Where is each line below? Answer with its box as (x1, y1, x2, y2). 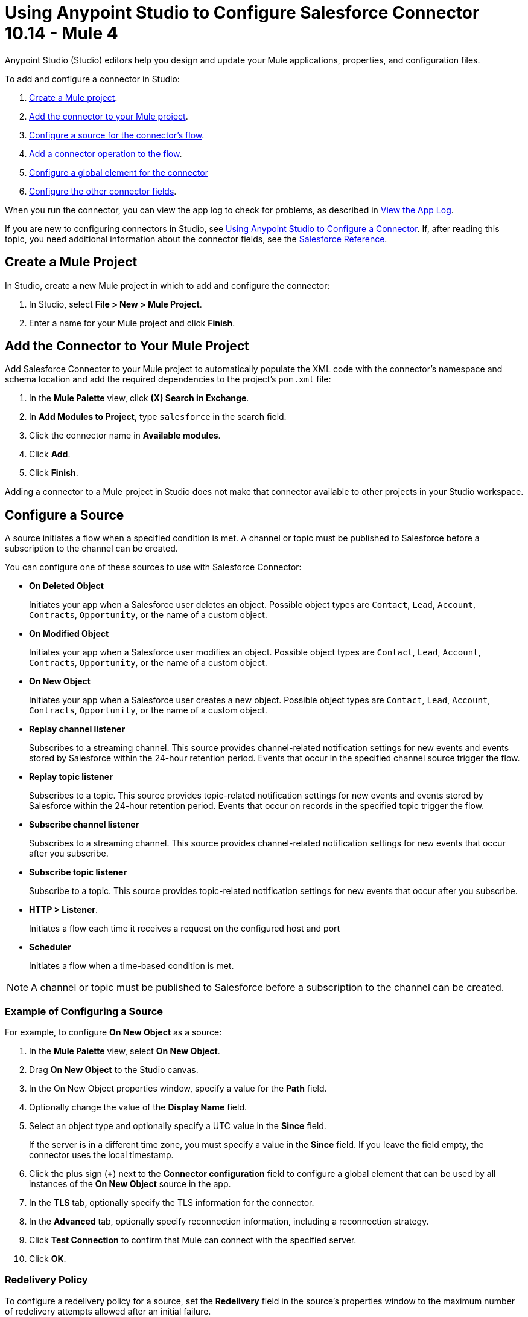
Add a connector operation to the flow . (29, 148, 182, 159)
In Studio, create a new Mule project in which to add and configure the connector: (5, 280, 330, 291)
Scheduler (29, 942, 71, 953)
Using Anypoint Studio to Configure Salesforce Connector (5, 2, 480, 23)
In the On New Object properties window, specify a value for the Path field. (29, 1083, 327, 1094)
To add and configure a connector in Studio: (5, 73, 180, 84)
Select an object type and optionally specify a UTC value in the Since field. (29, 1121, 326, 1132)
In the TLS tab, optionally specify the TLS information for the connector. (29, 1197, 314, 1208)
